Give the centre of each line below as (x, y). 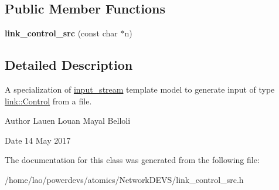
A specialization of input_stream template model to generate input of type (140, 89)
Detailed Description (69, 65)
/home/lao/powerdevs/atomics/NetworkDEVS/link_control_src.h (124, 179)
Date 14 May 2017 (38, 140)
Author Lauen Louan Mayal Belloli (68, 121)
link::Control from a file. (48, 101)
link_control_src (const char (61, 33)
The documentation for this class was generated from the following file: (132, 160)
